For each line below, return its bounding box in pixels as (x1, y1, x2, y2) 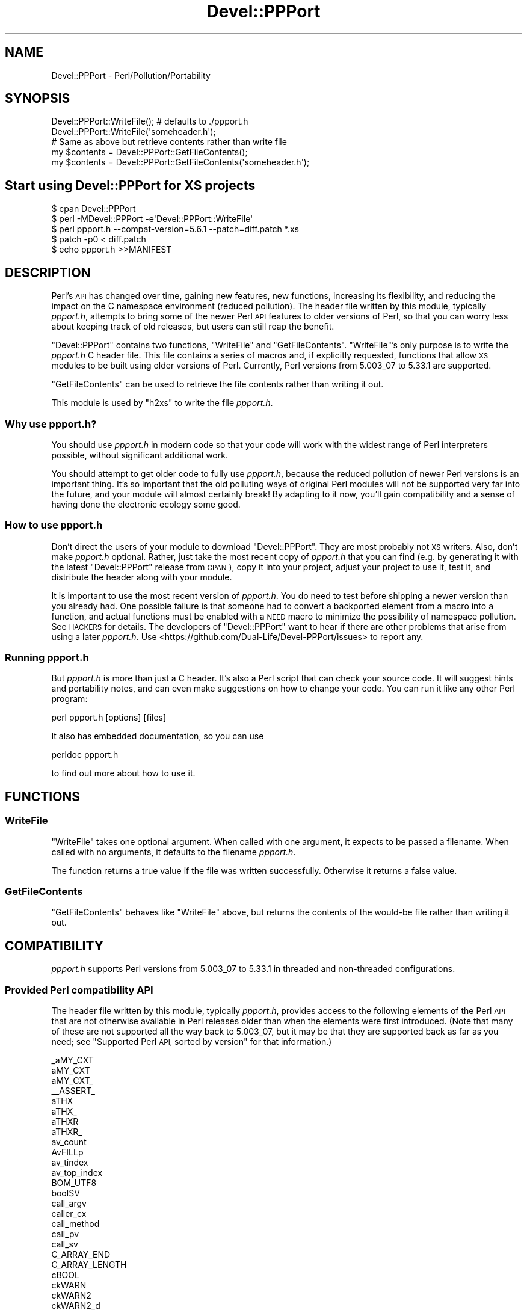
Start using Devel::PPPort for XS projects (5, 177, 256, 193)
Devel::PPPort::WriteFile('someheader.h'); (51, 126, 216, 137)
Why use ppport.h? (5, 417, 97, 430)
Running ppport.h (5, 651, 89, 663)
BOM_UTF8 (51, 1177, 97, 1188)
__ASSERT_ (51, 1085, 95, 1096)
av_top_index (51, 1167, 103, 1178)
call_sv (51, 1238, 78, 1249)
